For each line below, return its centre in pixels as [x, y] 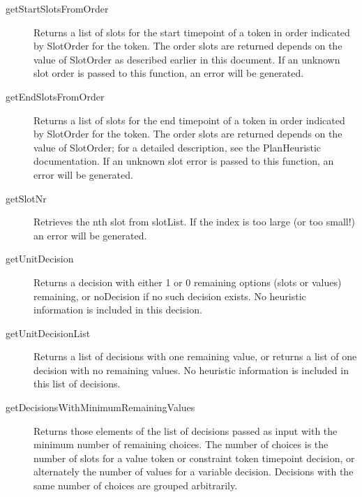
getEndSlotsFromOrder [55, 96]
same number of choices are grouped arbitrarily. [136, 485]
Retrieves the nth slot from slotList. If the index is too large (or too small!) [195, 222]
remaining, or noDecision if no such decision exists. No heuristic [170, 296]
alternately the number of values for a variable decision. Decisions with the [194, 472]
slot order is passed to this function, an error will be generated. [169, 73]
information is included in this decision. [118, 310]
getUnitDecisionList [48, 333]
